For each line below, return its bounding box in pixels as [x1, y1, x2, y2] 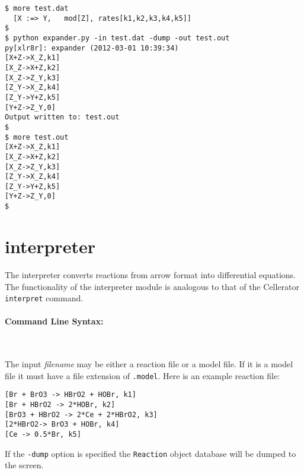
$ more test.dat [5, 4, 69, 12]
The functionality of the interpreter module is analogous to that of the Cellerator [5, 280, 299, 292]
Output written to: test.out [5, 113, 120, 122]
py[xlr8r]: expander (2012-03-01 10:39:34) [5, 43, 179, 52]
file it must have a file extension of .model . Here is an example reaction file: [5, 369, 280, 381]
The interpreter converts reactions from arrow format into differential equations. [5, 268, 296, 280]
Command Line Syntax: [5, 315, 104, 327]
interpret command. [5, 292, 84, 304]
